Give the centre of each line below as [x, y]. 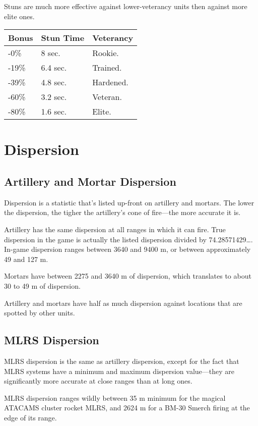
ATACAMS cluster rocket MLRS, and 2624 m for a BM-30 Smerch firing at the [127, 408]
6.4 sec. [54, 68]
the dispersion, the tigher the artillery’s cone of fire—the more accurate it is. [122, 212]
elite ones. [19, 16]
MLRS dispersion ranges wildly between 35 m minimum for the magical [115, 397]
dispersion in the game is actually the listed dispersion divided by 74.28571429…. [128, 239]
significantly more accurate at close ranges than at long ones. [98, 381]
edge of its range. [30, 417]
